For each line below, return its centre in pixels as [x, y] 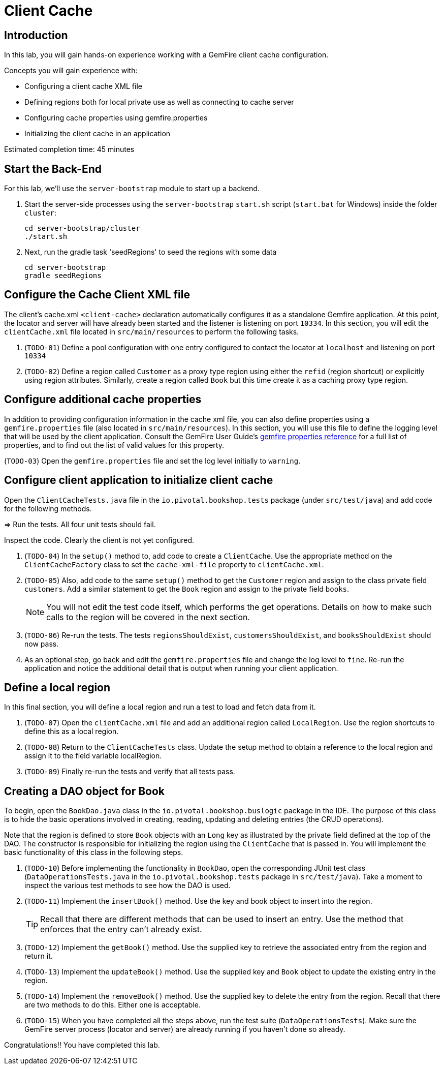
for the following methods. [48, 508]
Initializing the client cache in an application [98, 134]
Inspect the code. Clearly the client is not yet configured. [99, 540]
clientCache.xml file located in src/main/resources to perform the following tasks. [152, 331]
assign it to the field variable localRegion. [93, 756]
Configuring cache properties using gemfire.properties [116, 118]
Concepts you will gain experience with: [71, 71]
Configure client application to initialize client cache [139, 480]
